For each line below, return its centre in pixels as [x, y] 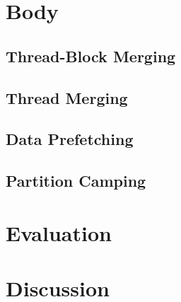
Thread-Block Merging [91, 56]
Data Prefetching [70, 139]
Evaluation [59, 232]
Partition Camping [76, 181]
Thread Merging [67, 97]
